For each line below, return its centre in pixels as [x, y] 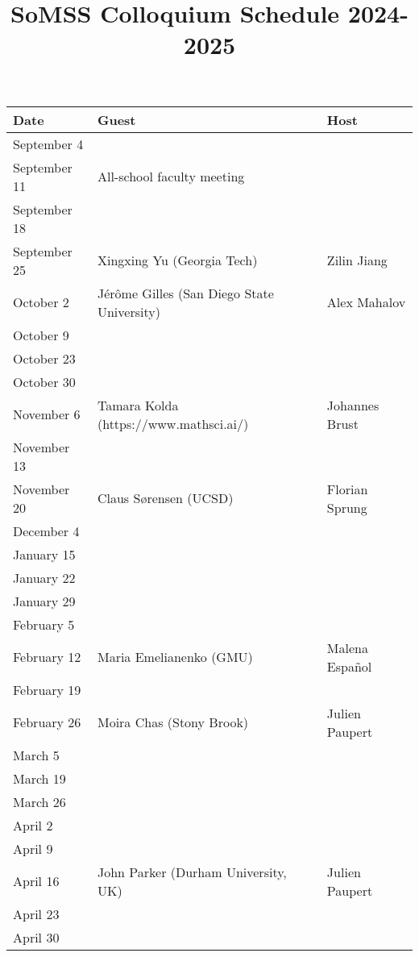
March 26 [39, 801]
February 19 [47, 689]
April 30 [36, 937]
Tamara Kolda [138, 405]
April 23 [36, 913]
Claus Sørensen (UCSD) [165, 498]
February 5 [44, 624]
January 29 [44, 601]
